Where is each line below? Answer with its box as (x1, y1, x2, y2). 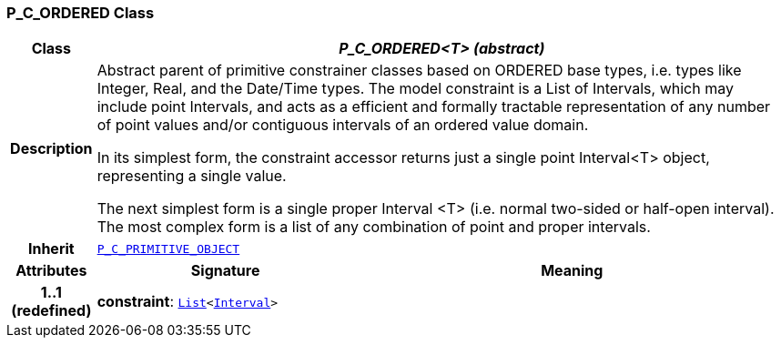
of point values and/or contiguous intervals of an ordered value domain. (96, 116, 589, 135)
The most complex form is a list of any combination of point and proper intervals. (96, 218, 651, 237)
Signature (190, 261, 260, 280)
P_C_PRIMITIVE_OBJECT (96, 241, 240, 256)
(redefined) (11, 301, 92, 320)
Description (10, 139, 93, 158)
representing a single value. (96, 167, 287, 186)
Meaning (541, 261, 603, 280)
